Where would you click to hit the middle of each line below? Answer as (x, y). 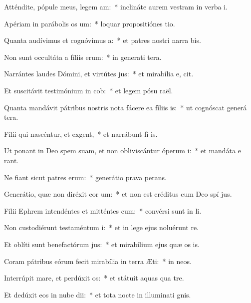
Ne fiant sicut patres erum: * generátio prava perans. (85, 177)
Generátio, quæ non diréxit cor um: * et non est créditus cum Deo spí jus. (118, 194)
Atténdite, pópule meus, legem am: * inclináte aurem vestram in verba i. (116, 6)
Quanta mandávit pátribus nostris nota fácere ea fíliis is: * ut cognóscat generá (125, 107)
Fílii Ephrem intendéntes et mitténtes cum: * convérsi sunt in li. (103, 210)
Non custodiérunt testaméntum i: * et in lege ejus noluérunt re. (102, 227)
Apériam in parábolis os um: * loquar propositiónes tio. (90, 23)
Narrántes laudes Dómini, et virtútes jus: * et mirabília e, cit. (99, 74)
